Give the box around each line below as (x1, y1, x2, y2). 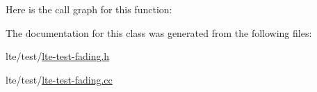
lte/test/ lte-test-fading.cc (6, 72, 113, 86)
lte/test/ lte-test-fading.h (6, 49, 110, 63)
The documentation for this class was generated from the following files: (6, 25, 312, 40)
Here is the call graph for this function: (6, 2, 172, 16)
